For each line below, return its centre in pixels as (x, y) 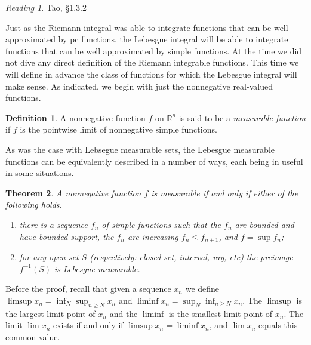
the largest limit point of (50, 313)
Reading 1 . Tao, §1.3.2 (46, 7)
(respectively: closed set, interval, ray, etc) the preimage (191, 256)
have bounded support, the (67, 236)
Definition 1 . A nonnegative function (76, 117)
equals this (278, 325)
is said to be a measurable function (242, 117)
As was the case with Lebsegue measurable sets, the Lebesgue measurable (140, 149)
